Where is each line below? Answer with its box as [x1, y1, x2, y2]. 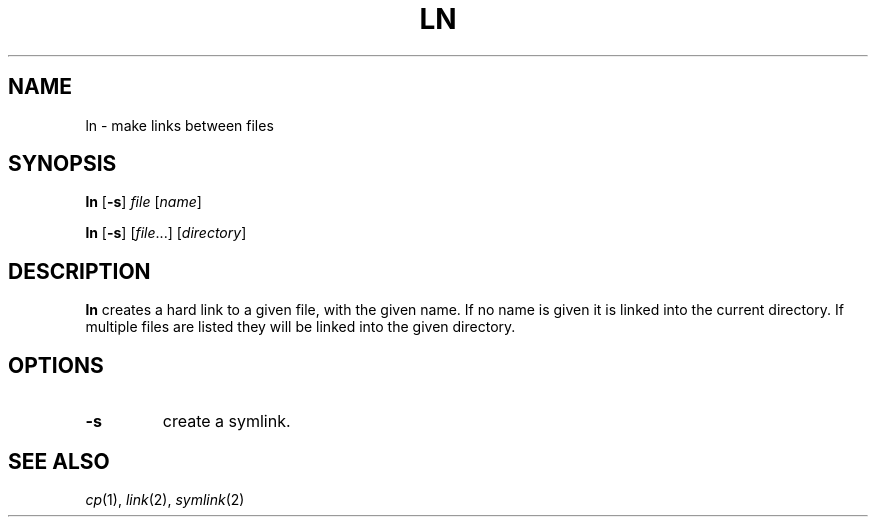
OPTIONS [8, 352, 104, 378]
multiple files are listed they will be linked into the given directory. [85, 318, 516, 336]
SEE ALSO [8, 448, 110, 474]
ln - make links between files [85, 116, 274, 134]
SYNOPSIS [8, 151, 117, 177]
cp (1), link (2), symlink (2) [85, 490, 245, 508]
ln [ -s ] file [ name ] [85, 193, 202, 211]
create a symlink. [162, 411, 291, 432]
